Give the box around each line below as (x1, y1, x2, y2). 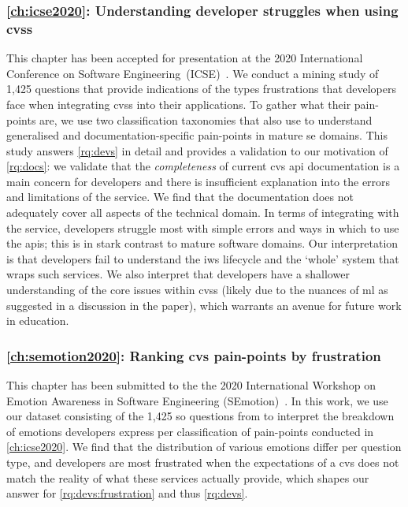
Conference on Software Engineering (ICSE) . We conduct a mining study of (6, 65, 379, 81)
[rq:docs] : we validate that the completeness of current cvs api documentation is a (6, 158, 400, 174)
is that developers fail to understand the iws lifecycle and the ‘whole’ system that (6, 250, 399, 267)
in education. (6, 312, 69, 329)
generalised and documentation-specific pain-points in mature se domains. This (6, 127, 388, 144)
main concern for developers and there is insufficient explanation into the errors (6, 173, 391, 189)
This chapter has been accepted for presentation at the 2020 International (6, 50, 363, 66)
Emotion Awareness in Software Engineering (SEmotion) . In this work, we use (6, 392, 388, 408)
